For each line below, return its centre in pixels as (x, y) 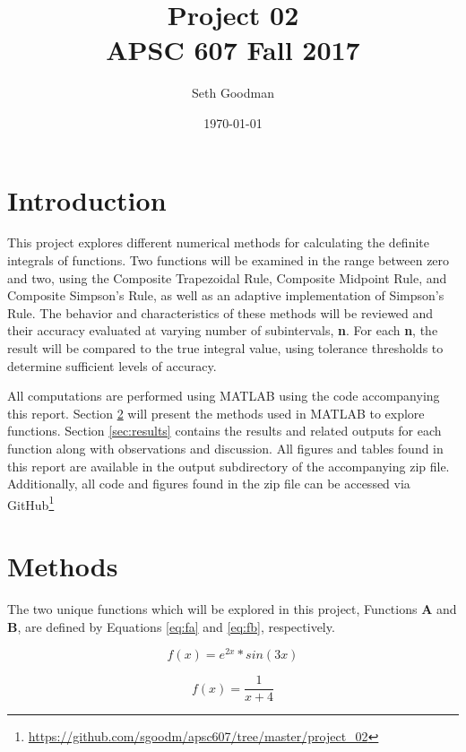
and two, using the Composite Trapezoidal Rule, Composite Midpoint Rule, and (227, 277)
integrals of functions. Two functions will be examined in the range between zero (229, 260)
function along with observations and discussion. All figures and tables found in (225, 448)
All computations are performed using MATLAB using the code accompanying (224, 396)
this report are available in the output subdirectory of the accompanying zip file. (229, 466)
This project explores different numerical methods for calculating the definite (218, 242)
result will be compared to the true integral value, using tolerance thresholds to (225, 348)
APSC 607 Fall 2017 (233, 50)
